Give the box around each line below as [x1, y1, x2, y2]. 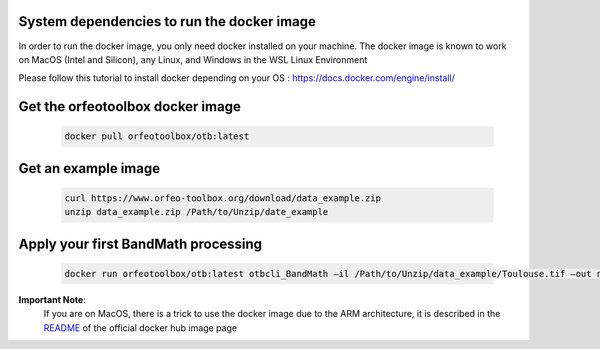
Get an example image [18, 160, 160, 177]
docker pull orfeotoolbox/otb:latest [64, 131, 250, 142]
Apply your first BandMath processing [18, 235, 263, 252]
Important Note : [18, 293, 87, 305]
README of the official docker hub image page [43, 321, 238, 334]
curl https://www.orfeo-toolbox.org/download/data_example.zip [64, 192, 382, 204]
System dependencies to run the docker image [18, 13, 317, 30]
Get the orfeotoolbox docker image [18, 98, 242, 115]
